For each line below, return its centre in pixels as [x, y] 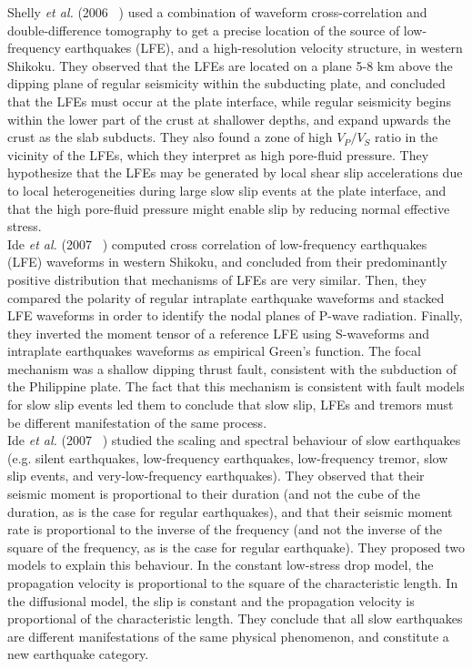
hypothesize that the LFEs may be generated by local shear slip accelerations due [235, 172]
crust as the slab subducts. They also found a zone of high [170, 137]
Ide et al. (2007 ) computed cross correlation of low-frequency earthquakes [217, 243]
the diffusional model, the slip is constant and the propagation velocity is [211, 600]
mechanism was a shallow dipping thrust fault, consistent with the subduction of [232, 368]
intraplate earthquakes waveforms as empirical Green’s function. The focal [214, 351]
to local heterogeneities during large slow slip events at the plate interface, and [227, 190]
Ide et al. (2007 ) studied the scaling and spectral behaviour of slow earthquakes [234, 440]
